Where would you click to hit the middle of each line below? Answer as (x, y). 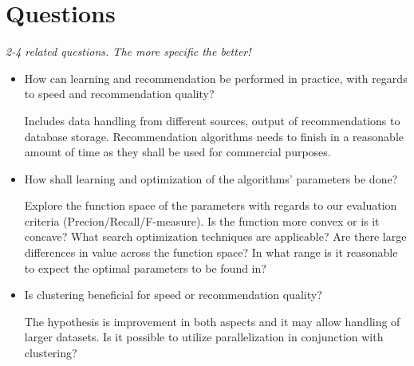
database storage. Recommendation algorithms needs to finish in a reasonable (214, 136)
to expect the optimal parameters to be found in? (145, 268)
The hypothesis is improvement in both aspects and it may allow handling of (212, 321)
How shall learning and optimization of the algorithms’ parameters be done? (211, 178)
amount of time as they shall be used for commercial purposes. (177, 152)
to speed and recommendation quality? (119, 94)
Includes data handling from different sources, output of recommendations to (212, 120)
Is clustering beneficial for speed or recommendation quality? (173, 295)
